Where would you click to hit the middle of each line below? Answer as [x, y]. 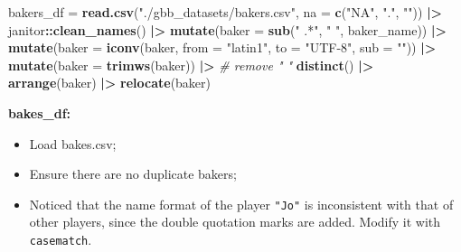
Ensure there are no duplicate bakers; [133, 174]
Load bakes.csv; [73, 143]
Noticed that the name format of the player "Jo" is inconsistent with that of [241, 204]
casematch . [61, 239]
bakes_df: [40, 112]
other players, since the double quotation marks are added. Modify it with [235, 222]
